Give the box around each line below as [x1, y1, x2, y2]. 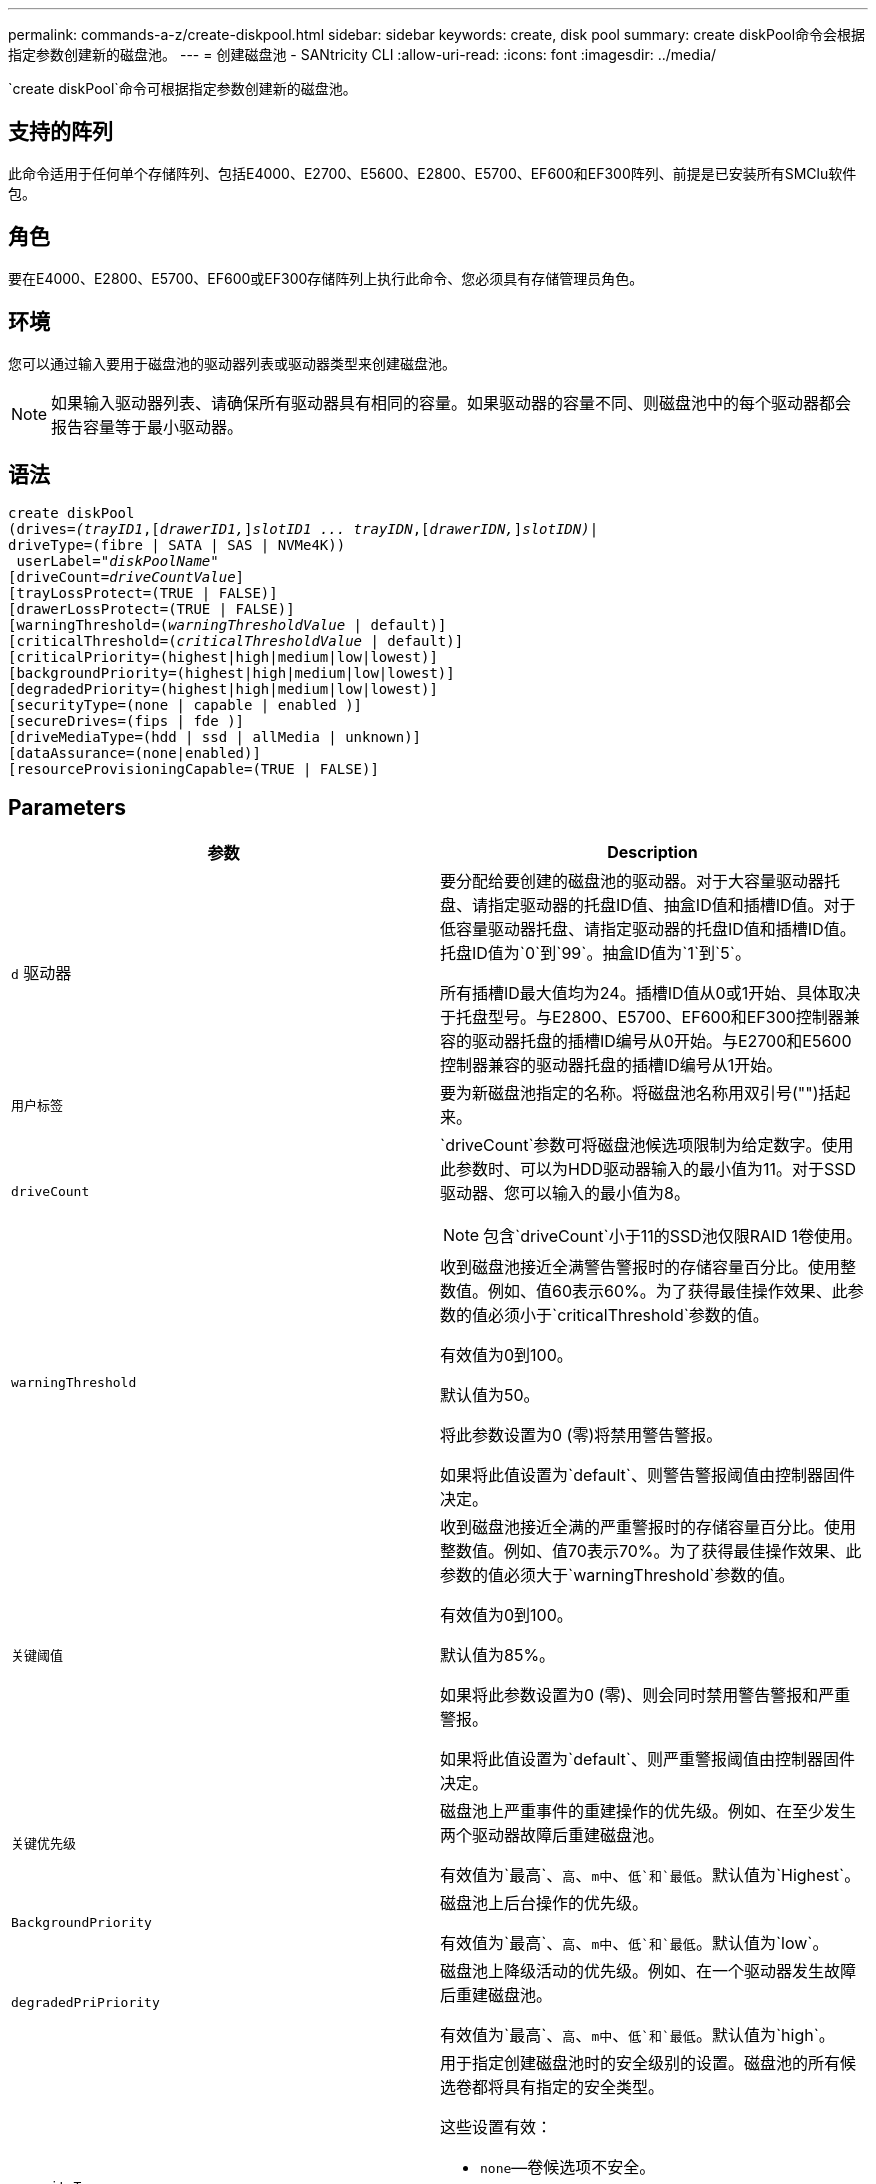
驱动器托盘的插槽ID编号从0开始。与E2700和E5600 [472, 1031, 852, 1052]
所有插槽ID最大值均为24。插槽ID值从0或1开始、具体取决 [440, 983, 861, 1004]
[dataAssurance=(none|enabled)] [8, 745, 261, 762]
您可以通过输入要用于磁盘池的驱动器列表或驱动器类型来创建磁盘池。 [8, 354, 456, 372]
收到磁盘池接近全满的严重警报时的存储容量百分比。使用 [440, 1517, 857, 1538]
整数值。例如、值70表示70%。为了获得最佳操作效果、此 [440, 1541, 862, 1562]
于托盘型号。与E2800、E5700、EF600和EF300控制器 [440, 1007, 844, 1028]
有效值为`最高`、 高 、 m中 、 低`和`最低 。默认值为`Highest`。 [440, 1865, 861, 1886]
